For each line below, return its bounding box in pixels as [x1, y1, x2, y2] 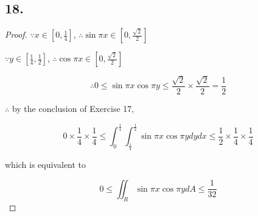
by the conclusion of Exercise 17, [12, 102, 134, 115]
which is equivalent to [5, 158, 86, 171]
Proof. [5, 28, 27, 41]
